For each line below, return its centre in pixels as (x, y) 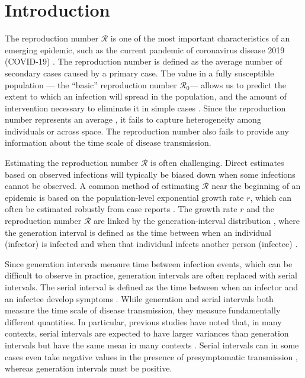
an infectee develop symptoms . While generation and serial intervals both (139, 298)
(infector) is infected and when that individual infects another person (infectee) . (151, 244)
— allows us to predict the (238, 84)
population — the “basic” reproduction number (91, 84)
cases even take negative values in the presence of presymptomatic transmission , (151, 356)
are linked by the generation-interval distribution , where (197, 221)
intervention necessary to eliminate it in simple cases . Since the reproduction (145, 108)
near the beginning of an (256, 186)
